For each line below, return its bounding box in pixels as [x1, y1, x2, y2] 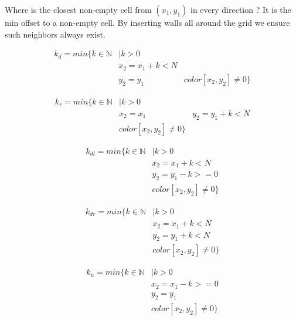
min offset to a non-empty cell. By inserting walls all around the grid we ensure [5, 16, 290, 28]
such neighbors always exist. [5, 28, 106, 40]
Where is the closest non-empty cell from [5, 4, 152, 15]
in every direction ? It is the [190, 4, 291, 15]
